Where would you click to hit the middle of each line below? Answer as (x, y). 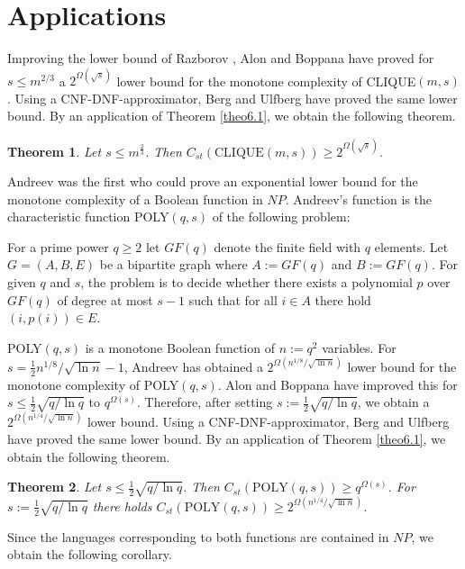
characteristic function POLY (88, 217)
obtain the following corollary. (90, 554)
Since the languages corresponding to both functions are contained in (198, 536)
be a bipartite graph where (173, 264)
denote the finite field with (287, 246)
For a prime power (58, 246)
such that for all (233, 299)
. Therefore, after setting (205, 402)
